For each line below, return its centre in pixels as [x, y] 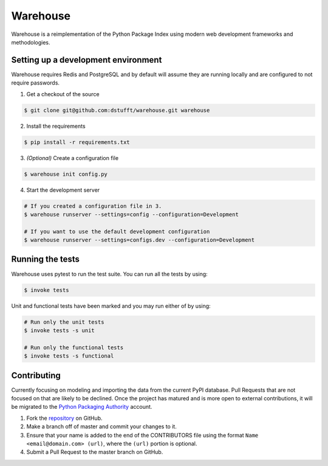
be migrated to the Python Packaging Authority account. [82, 407]
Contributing [36, 375]
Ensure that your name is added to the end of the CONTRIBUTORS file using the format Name [142, 435]
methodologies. [31, 42]
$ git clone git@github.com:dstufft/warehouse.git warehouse [117, 110]
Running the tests [46, 259]
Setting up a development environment [87, 60]
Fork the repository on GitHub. [64, 418]
